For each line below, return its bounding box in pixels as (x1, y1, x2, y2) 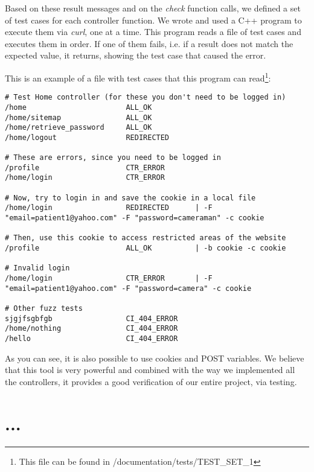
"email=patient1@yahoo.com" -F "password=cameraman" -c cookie (5, 214, 264, 223)
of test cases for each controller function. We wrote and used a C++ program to (5, 13, 302, 26)
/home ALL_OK (5, 103, 152, 112)
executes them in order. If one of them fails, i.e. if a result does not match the (5, 37, 293, 49)
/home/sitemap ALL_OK (5, 113, 152, 122)
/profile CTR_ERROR (5, 163, 165, 172)
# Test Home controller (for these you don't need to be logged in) (5, 93, 286, 102)
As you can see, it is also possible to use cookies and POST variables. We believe (5, 351, 304, 364)
